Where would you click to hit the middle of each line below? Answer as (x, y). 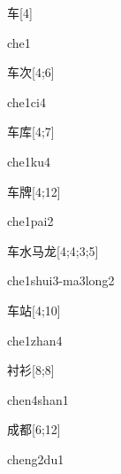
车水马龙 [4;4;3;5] (53, 250)
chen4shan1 (38, 399)
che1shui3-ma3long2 (61, 280)
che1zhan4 (35, 340)
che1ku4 (29, 161)
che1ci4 (26, 101)
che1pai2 (30, 221)
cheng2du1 (36, 458)
